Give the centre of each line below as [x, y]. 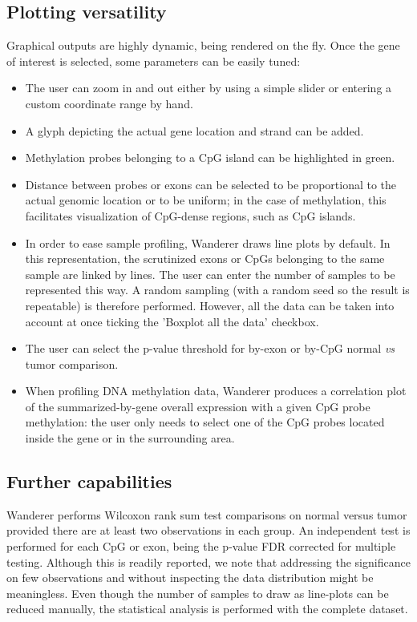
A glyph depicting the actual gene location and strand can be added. [194, 130]
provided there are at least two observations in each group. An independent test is [208, 530]
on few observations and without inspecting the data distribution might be [190, 578]
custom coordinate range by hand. [109, 103]
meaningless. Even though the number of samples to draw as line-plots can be [198, 593]
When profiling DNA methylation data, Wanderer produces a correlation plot [216, 391]
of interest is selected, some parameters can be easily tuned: [154, 61]
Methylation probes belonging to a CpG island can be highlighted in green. [210, 158]
